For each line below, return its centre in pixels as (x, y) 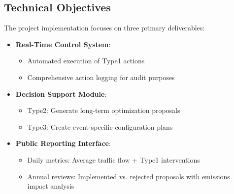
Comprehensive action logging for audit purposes (101, 77)
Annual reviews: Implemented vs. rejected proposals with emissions (129, 176)
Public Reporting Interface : (63, 143)
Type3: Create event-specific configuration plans (100, 126)
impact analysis (51, 186)
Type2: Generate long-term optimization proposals (104, 110)
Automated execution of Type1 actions (86, 61)
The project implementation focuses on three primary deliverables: (104, 28)
